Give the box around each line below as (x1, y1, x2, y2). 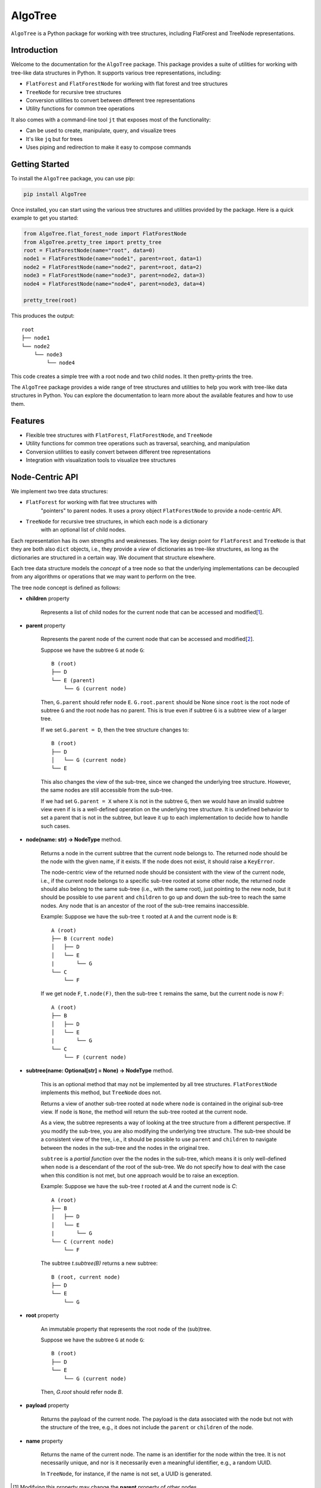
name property (26, 1437, 63, 1445)
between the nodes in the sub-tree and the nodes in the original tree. (40, 1144, 210, 1151)
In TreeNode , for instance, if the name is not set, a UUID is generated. (40, 1470, 212, 1477)
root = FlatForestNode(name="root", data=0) (23, 247, 156, 254)
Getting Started (11, 159, 70, 169)
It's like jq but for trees (26, 135, 83, 142)
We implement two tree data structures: (11, 487, 108, 495)
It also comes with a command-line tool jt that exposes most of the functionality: (11, 116, 211, 123)
